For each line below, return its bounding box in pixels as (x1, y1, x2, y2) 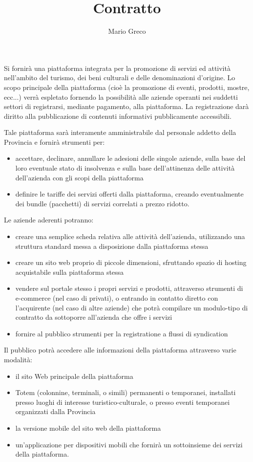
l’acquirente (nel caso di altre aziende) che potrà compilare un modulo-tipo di (15, 302, 248, 312)
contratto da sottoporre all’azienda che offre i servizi (15, 312, 172, 322)
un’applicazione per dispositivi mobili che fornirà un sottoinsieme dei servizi (15, 439, 243, 449)
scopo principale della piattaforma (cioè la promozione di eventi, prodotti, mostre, (4, 82, 250, 92)
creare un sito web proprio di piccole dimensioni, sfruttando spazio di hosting (15, 257, 247, 267)
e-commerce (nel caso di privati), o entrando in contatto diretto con (15, 293, 218, 303)
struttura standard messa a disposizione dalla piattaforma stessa (15, 241, 209, 251)
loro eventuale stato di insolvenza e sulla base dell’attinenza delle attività (15, 163, 235, 173)
